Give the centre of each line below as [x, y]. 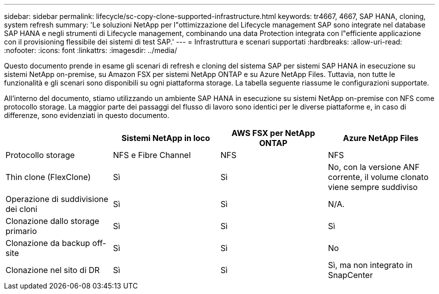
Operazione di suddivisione [57, 199]
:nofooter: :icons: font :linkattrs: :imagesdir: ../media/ [91, 50]
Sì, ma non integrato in [370, 265]
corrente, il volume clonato [378, 177]
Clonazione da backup [48, 243]
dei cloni [22, 209]
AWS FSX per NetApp [273, 133]
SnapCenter [350, 275]
